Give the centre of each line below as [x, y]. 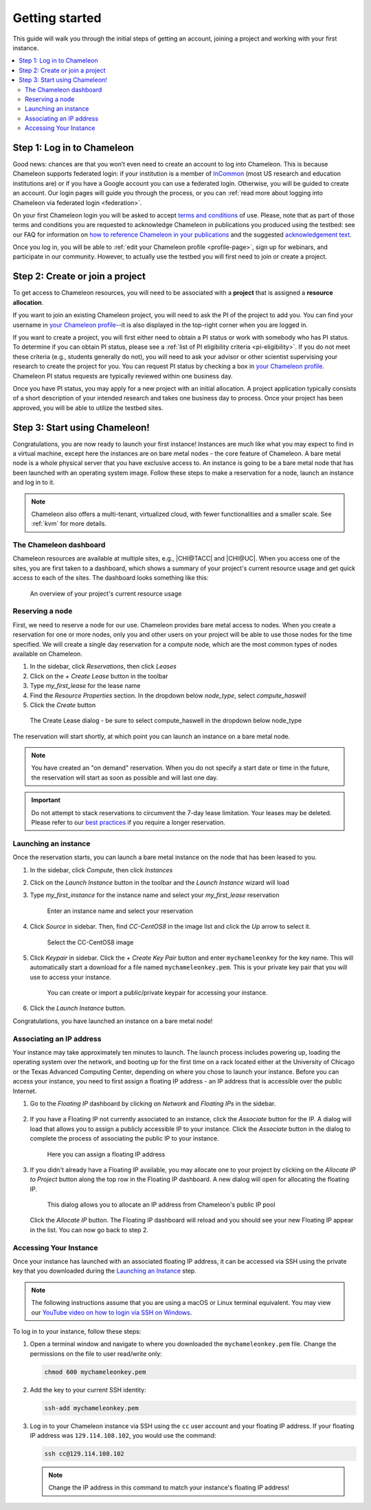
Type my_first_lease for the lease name [85, 686]
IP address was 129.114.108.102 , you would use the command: [123, 1436]
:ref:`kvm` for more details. [69, 524]
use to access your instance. [70, 977]
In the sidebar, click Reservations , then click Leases [103, 667]
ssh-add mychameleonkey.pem [91, 1408]
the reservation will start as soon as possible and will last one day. [125, 777]
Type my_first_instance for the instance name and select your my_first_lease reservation [155, 895]
